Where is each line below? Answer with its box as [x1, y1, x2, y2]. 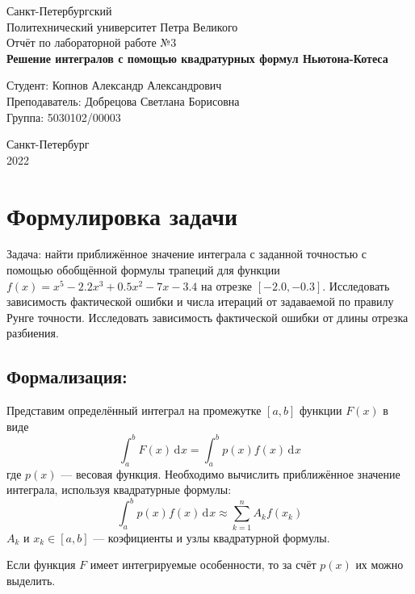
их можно [355, 556, 404, 573]
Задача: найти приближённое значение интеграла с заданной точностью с [6, 245, 367, 262]
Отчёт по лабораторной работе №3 [6, 34, 177, 51]
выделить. [6, 571, 56, 588]
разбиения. [6, 324, 59, 341]
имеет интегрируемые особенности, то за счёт [90, 556, 316, 573]
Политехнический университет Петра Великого [6, 18, 238, 35]
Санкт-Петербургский [6, 2, 112, 19]
